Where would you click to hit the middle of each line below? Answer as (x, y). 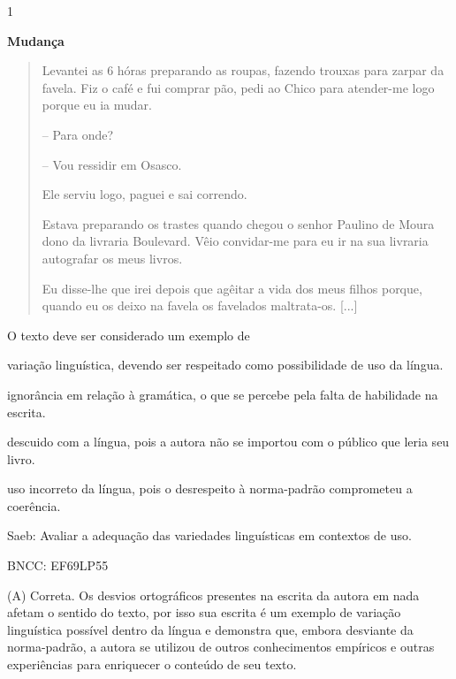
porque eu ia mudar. (97, 105)
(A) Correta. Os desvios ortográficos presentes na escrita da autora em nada (213, 595)
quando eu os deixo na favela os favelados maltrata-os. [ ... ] (200, 305)
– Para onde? (78, 134)
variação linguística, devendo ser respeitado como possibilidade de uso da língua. (225, 365)
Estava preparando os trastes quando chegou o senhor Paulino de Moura (238, 223)
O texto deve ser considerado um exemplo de (129, 335)
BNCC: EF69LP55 (58, 565)
